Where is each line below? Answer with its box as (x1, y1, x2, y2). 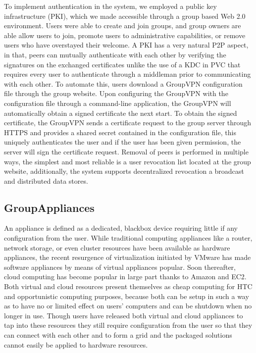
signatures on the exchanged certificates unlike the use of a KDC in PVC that (4, 59, 241, 69)
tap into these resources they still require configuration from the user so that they (4, 320, 253, 330)
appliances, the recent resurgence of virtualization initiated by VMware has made (4, 252, 251, 262)
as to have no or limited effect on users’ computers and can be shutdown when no (4, 301, 252, 311)
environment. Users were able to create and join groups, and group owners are (4, 20, 241, 31)
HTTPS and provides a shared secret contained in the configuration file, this (4, 127, 236, 137)
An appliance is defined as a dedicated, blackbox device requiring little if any (4, 223, 238, 233)
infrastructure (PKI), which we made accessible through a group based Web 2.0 (4, 10, 246, 21)
